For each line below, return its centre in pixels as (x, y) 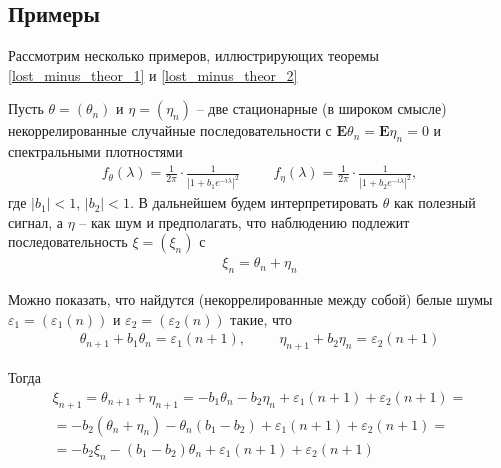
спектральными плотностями (95, 151)
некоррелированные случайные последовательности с (170, 130)
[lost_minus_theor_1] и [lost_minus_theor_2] (153, 74)
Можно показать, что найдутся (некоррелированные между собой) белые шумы (250, 299)
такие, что (261, 318)
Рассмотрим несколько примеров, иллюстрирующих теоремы (193, 55)
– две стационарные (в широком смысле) (321, 108)
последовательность (68, 241)
